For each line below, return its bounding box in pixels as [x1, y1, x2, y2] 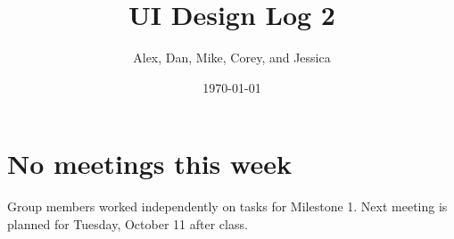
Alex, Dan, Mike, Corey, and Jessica [133, 48, 331, 67]
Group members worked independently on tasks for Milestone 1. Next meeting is [7, 197, 448, 216]
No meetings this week [7, 145, 292, 182]
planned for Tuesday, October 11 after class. [7, 214, 248, 233]
